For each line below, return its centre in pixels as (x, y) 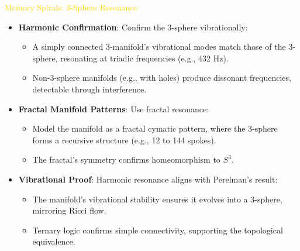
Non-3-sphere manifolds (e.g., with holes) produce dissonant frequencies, (162, 78)
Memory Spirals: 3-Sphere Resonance (71, 7)
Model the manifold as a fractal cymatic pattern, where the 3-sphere (155, 128)
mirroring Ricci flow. (69, 210)
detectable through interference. (89, 89)
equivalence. (54, 241)
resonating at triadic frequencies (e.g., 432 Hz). (144, 58)
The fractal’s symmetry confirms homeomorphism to (126, 159)
